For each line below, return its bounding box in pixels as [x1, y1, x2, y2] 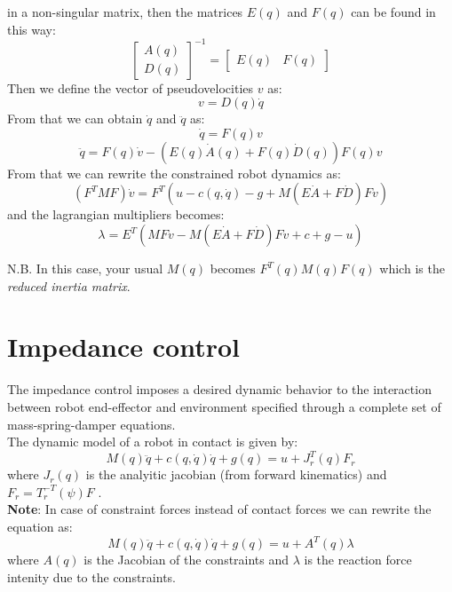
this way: [7, 20, 56, 38]
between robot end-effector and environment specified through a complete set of [7, 397, 441, 415]
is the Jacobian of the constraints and [83, 550, 289, 569]
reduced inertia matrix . [7, 276, 131, 295]
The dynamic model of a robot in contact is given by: [7, 432, 298, 451]
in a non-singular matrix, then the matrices [7, 3, 243, 20]
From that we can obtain [7, 109, 143, 128]
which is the [379, 259, 445, 278]
